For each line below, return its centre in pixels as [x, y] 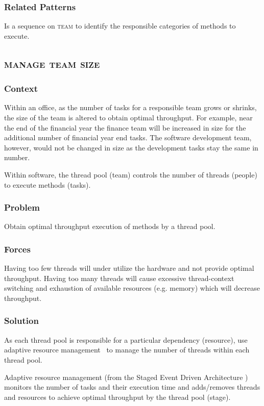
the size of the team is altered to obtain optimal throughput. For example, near [128, 117]
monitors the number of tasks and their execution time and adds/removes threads [132, 387]
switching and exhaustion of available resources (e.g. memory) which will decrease [132, 288]
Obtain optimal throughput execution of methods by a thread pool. [110, 226]
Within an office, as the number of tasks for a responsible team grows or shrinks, [130, 107]
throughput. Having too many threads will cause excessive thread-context [119, 278]
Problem [22, 207]
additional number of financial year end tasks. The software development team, [128, 137]
